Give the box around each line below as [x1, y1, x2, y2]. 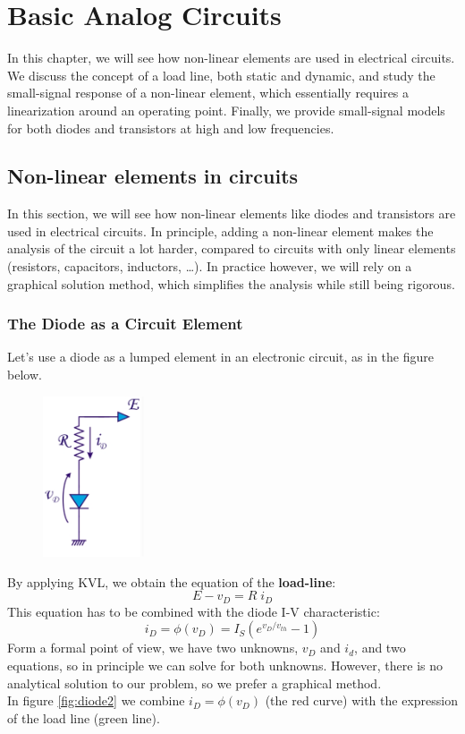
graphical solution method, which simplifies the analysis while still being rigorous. [7, 274, 455, 293]
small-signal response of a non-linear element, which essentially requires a [7, 83, 410, 102]
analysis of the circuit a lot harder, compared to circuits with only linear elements [7, 239, 456, 258]
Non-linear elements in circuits [7, 162, 299, 190]
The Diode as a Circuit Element [7, 312, 243, 335]
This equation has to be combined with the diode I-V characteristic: [7, 602, 380, 620]
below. [7, 365, 42, 384]
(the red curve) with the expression [265, 691, 458, 710]
